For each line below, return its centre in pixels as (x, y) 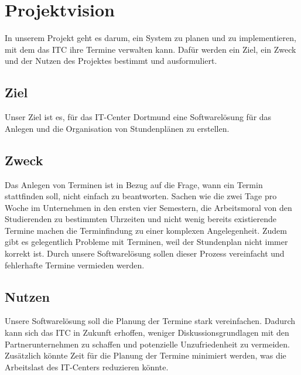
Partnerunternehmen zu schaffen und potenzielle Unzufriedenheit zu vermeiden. (147, 344)
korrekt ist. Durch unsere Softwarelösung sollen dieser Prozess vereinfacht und (145, 253)
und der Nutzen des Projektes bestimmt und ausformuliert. (111, 61)
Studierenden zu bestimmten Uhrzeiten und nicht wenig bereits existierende (141, 219)
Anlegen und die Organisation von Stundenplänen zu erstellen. (117, 128)
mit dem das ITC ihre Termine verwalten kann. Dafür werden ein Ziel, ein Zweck (150, 49)
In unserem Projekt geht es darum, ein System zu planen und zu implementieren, (150, 38)
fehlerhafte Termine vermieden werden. (75, 265)
